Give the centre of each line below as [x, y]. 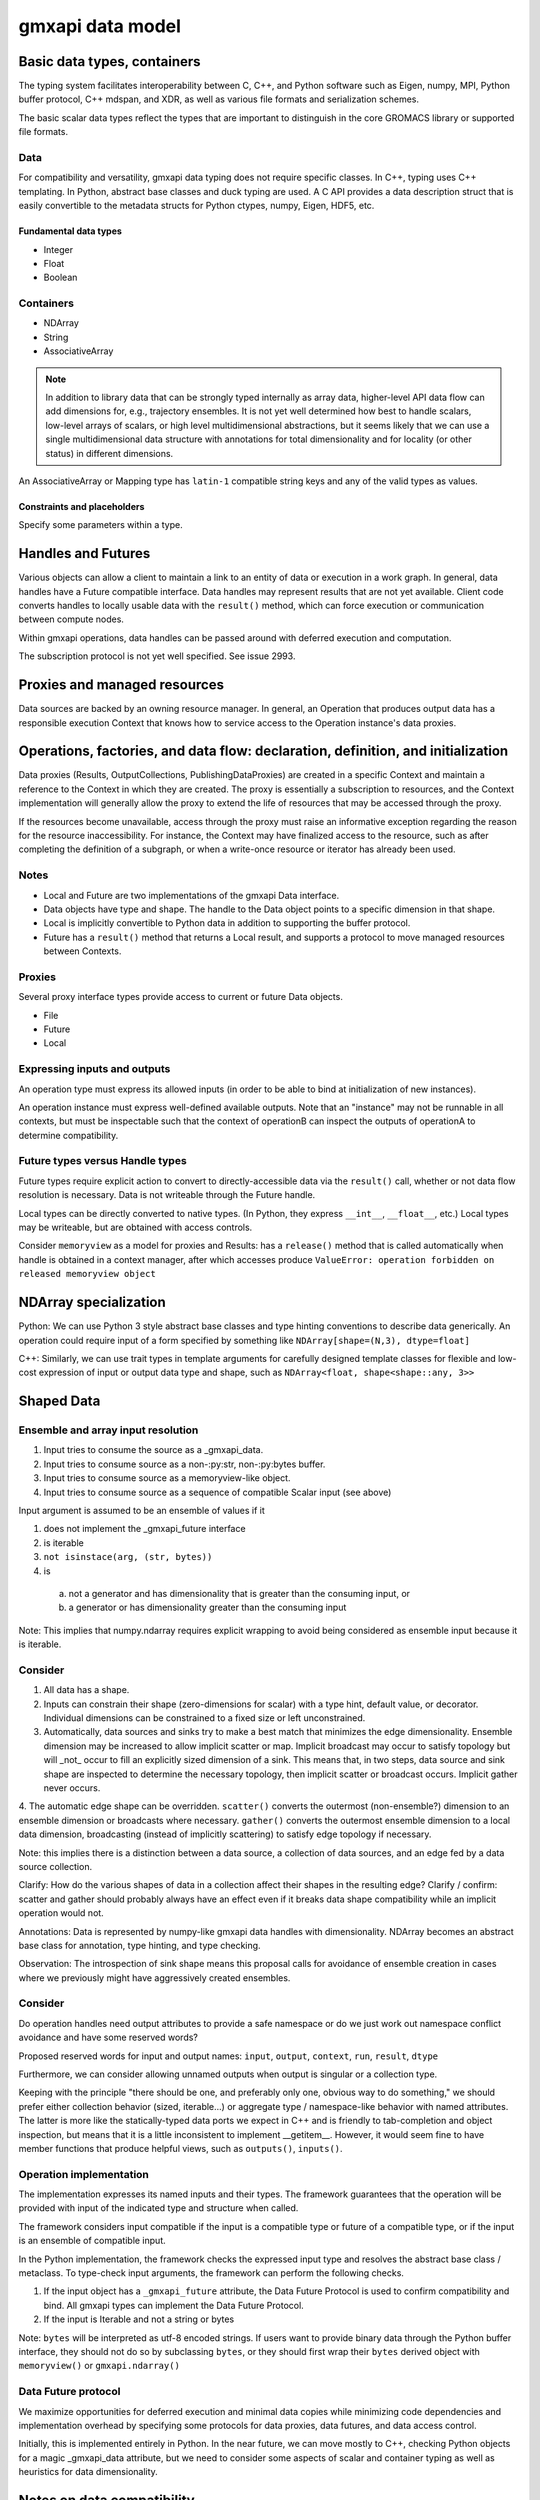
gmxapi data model [100, 26]
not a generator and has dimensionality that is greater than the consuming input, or [239, 1593]
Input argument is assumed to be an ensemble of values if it [141, 1510]
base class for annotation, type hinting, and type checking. [139, 1945]
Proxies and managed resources [121, 685]
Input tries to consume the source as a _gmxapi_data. [153, 1450]
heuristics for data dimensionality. [88, 2472]
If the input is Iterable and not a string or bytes [139, 2319]
